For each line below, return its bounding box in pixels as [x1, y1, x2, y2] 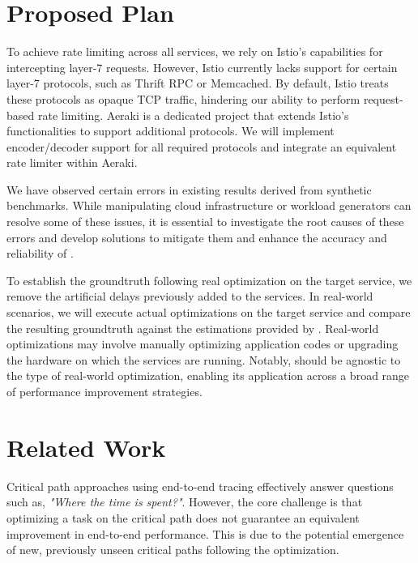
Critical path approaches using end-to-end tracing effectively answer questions [6, 477, 394, 494]
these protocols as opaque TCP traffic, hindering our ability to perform [6, 90, 360, 107]
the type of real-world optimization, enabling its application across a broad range [6, 367, 410, 384]
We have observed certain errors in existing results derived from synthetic [6, 181, 372, 198]
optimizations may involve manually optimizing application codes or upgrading [6, 335, 399, 352]
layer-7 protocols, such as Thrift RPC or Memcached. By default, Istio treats [6, 75, 389, 92]
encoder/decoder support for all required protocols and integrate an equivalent [6, 138, 397, 155]
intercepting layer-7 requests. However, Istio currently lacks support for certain [6, 58, 398, 75]
